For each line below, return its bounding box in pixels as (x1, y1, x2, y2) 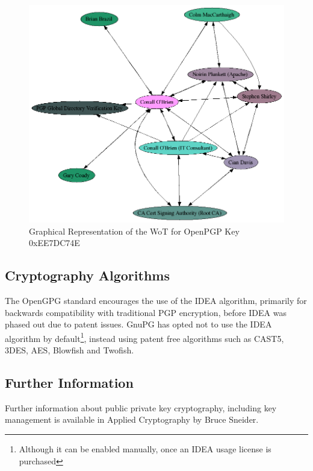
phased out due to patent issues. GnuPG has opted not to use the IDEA (5, 318, 272, 330)
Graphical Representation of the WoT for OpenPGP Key (29, 224, 240, 237)
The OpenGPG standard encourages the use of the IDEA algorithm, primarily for (5, 294, 307, 306)
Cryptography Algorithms (5, 266, 170, 285)
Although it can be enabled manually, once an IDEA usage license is (19, 442, 271, 455)
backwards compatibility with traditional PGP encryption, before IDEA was (5, 306, 287, 318)
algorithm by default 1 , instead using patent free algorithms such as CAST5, (5, 330, 284, 344)
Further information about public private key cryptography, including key (5, 401, 277, 414)
